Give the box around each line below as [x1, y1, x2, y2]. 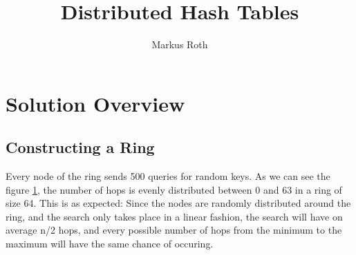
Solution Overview [6, 89, 185, 117]
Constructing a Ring [6, 136, 155, 158]
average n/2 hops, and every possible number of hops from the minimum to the [6, 223, 342, 237]
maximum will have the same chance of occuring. [6, 236, 214, 251]
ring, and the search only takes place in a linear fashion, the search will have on [6, 209, 343, 223]
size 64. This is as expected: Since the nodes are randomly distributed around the [6, 196, 351, 210]
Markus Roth [151, 37, 208, 52]
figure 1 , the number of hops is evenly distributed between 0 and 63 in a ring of [6, 182, 342, 196]
